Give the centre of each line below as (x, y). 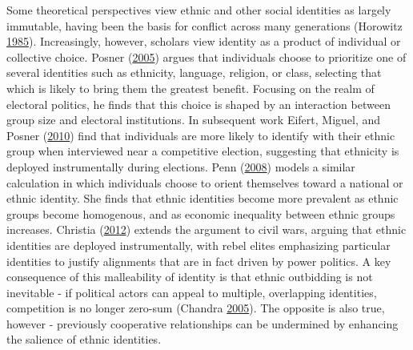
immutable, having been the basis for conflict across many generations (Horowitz (204, 25)
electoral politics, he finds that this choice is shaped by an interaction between (198, 104)
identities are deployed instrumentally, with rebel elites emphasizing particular (198, 245)
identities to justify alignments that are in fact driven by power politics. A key (199, 261)
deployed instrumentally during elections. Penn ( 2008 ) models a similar (181, 166)
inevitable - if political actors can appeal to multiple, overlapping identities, (192, 292)
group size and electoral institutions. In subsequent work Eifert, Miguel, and (194, 120)
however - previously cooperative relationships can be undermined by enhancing (202, 323)
